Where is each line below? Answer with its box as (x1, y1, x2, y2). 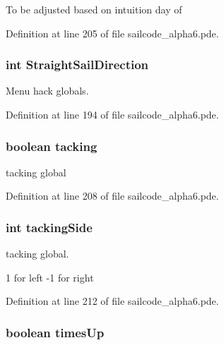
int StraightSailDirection (6, 56, 149, 73)
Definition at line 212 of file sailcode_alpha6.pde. (6, 293, 219, 308)
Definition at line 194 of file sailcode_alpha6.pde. (6, 107, 219, 121)
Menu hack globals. (6, 83, 89, 98)
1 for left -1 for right (6, 270, 94, 284)
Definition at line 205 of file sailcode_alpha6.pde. (6, 25, 219, 40)
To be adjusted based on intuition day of (6, 2, 182, 16)
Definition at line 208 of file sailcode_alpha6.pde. (6, 188, 219, 203)
